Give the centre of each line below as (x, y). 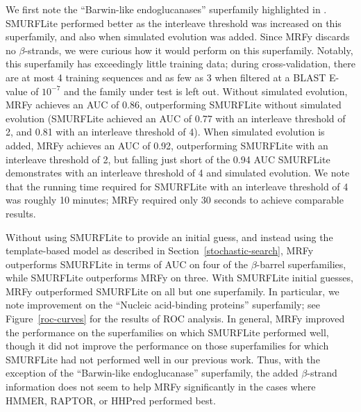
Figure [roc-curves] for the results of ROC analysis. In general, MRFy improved (175, 319)
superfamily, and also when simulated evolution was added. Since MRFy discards (178, 36)
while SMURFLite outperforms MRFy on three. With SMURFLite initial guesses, (179, 278)
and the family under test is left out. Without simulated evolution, (206, 91)
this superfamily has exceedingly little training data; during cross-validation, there (180, 64)
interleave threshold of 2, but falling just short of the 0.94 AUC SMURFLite (168, 159)
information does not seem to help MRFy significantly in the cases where (161, 387)
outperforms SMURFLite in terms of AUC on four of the (127, 264)
